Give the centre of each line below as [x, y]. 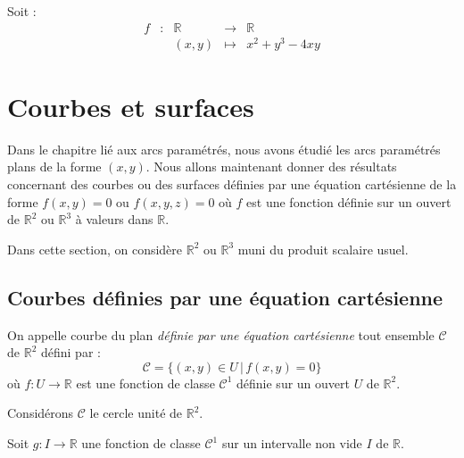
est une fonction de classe [145, 383]
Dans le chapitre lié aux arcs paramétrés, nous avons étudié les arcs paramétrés [224, 149]
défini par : [70, 352]
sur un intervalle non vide [292, 443]
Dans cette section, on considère [95, 249]
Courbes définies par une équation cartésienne [225, 297]
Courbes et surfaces [131, 106]
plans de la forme [54, 167]
